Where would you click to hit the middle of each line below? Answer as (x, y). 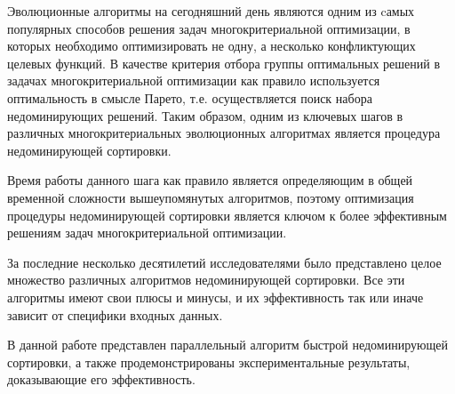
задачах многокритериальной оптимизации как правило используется (194, 80)
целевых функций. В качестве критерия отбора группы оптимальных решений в (224, 63)
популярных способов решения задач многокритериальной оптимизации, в (209, 28)
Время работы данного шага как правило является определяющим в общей (210, 180)
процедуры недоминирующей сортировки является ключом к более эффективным (227, 215)
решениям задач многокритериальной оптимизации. (147, 233)
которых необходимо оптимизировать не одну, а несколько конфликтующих (212, 46)
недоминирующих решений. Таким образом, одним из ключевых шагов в (205, 115)
